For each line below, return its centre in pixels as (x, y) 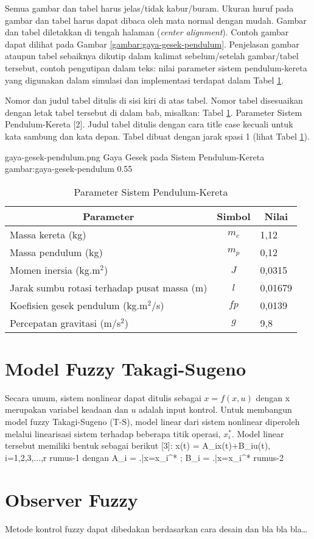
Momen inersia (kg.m (55, 269)
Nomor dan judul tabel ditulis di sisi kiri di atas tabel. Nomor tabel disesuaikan (154, 100)
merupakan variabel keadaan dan (67, 409)
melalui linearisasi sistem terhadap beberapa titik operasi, (113, 433)
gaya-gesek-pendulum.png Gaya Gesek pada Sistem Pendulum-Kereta (135, 156)
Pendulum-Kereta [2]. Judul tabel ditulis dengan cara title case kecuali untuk (149, 124)
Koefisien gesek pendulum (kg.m (79, 305)
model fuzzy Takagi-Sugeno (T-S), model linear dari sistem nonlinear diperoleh (152, 422)
